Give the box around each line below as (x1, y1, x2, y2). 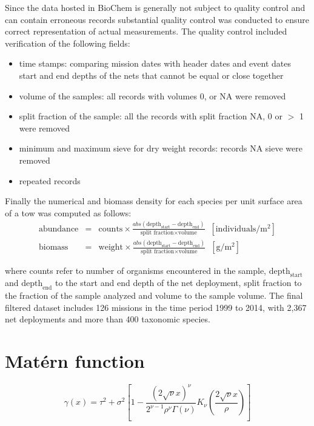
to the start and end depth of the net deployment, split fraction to (55, 276, 302, 289)
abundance (38, 224, 79, 233)
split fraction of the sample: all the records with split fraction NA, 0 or (19, 110, 282, 122)
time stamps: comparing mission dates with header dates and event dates (19, 57, 291, 70)
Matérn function (5, 348, 145, 373)
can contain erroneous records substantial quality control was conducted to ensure (5, 13, 309, 25)
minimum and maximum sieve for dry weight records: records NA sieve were (19, 142, 302, 155)
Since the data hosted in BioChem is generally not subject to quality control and (5, 1, 306, 13)
